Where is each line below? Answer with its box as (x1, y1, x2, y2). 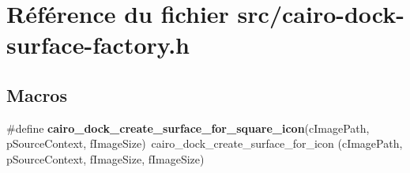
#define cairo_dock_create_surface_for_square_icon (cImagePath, (6, 119, 370, 136)
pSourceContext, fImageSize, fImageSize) (6, 150, 205, 167)
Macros (6, 82, 67, 107)
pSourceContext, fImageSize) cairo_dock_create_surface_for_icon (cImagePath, (6, 135, 403, 152)
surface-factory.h (6, 28, 190, 61)
